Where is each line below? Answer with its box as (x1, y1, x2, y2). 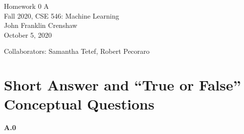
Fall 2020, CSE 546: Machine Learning (4, 10, 119, 21)
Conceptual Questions (4, 94, 155, 114)
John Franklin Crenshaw (4, 20, 77, 30)
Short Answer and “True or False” (4, 75, 241, 95)
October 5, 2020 (4, 29, 52, 40)
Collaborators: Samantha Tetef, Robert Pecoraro (4, 46, 150, 56)
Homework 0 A (4, 1, 49, 11)
